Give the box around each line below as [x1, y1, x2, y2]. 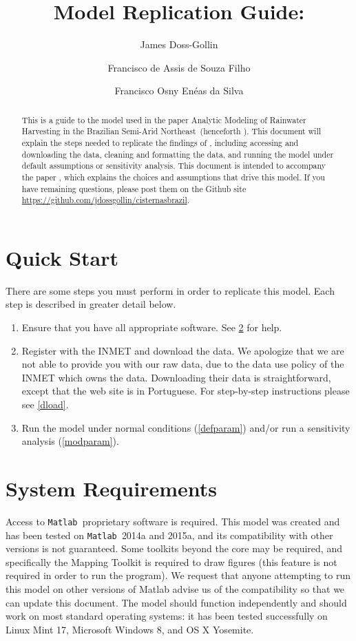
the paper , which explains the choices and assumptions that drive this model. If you [21, 171, 325, 182]
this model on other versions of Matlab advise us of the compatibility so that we [6, 582, 345, 596]
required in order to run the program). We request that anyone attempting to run [6, 568, 350, 582]
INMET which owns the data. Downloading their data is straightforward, [21, 370, 331, 384]
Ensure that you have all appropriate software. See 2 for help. [21, 320, 282, 335]
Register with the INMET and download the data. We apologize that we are [21, 343, 344, 357]
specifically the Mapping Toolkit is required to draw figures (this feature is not [6, 554, 337, 569]
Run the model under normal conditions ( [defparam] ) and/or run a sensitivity [21, 420, 350, 434]
